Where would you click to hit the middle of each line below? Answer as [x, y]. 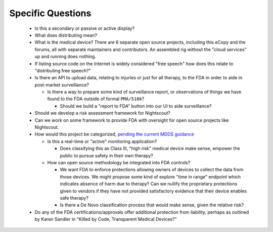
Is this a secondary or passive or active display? [85, 28]
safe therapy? [74, 198]
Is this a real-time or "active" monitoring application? [102, 141]
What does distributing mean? [66, 35]
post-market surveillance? [62, 85]
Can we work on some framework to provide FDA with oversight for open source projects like [132, 120]
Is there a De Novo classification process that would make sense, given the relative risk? [152, 205]
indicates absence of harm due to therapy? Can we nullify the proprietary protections [149, 184]
